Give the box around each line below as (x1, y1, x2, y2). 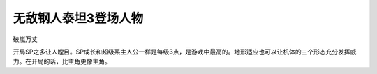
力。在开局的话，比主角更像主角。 (13, 57, 111, 66)
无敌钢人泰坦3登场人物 (13, 10, 144, 26)
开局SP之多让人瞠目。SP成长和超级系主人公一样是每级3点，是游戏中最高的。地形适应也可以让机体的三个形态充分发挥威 (13, 47, 357, 56)
